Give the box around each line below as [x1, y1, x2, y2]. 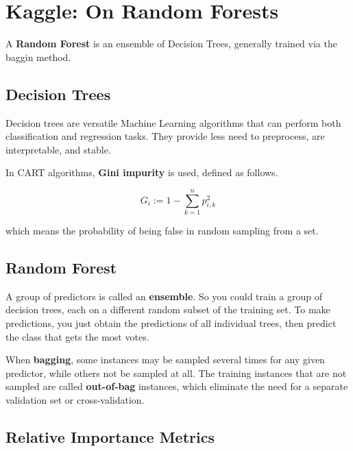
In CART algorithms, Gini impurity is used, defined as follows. [5, 165, 278, 180]
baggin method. [5, 49, 71, 64]
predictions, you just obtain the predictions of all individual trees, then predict [5, 316, 337, 330]
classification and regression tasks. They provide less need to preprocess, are [5, 129, 325, 143]
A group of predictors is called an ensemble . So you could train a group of [5, 289, 323, 303]
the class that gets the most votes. [5, 329, 149, 343]
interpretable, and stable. [5, 142, 111, 156]
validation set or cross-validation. [5, 392, 145, 406]
